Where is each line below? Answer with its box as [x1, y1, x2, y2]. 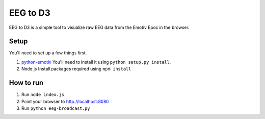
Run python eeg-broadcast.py [21, 105, 90, 111]
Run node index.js [21, 92, 65, 97]
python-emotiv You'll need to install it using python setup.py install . [21, 59, 171, 65]
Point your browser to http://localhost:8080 [21, 98, 109, 104]
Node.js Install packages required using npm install [21, 66, 131, 72]
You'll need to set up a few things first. [9, 50, 87, 56]
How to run [9, 79, 44, 87]
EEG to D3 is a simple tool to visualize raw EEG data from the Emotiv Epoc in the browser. [9, 24, 190, 30]
